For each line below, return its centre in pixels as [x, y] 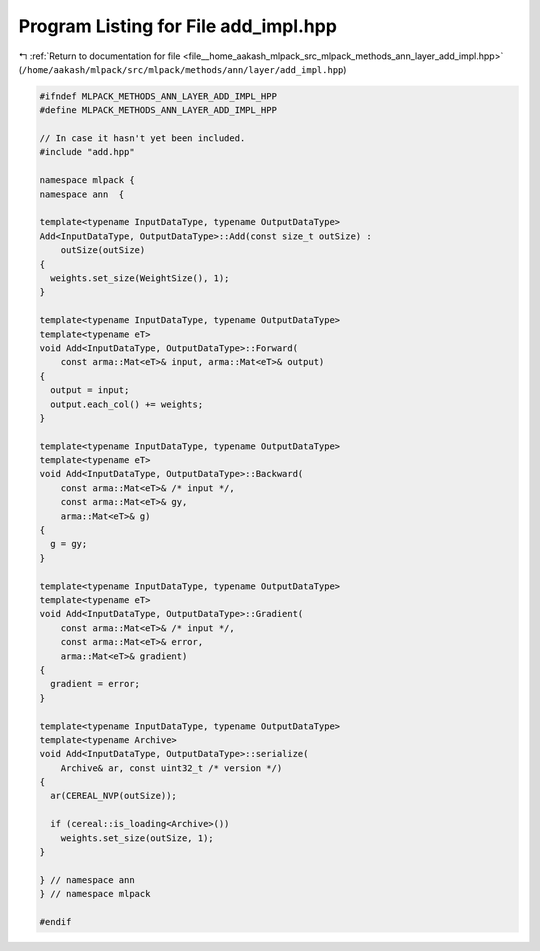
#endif [55, 921]
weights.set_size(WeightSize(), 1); [140, 278]
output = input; [90, 390]
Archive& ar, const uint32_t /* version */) [171, 768]
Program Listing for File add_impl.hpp [177, 26]
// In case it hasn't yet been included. [142, 138]
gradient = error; [95, 684]
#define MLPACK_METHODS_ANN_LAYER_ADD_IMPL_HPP [158, 110]
